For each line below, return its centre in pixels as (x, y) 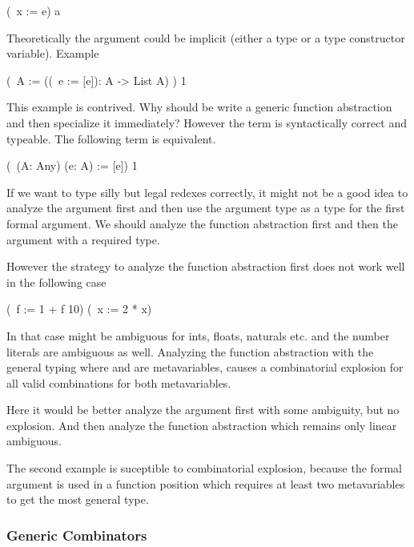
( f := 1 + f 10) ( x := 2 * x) (79, 309)
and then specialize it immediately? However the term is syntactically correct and (207, 122)
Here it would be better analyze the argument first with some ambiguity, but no (203, 410)
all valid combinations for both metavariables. (119, 382)
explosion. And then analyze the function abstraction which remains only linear (202, 425)
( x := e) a (34, 10)
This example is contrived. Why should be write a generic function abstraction (199, 107)
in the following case (56, 282)
